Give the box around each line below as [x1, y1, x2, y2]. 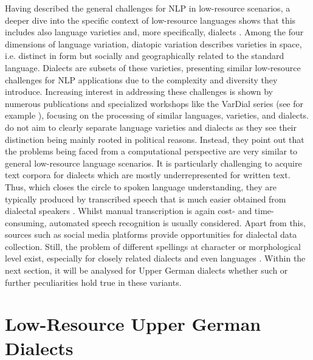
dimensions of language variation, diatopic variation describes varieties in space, [5, 37, 302, 50]
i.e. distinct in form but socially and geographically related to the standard [5, 49, 284, 62]
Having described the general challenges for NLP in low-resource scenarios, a [5, 2, 291, 14]
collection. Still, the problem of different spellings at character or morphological [5, 240, 301, 252]
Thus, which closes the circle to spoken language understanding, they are [5, 180, 277, 193]
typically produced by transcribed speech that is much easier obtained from [5, 192, 286, 205]
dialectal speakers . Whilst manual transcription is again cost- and [5, 204, 252, 217]
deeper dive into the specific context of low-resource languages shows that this [5, 13, 296, 26]
